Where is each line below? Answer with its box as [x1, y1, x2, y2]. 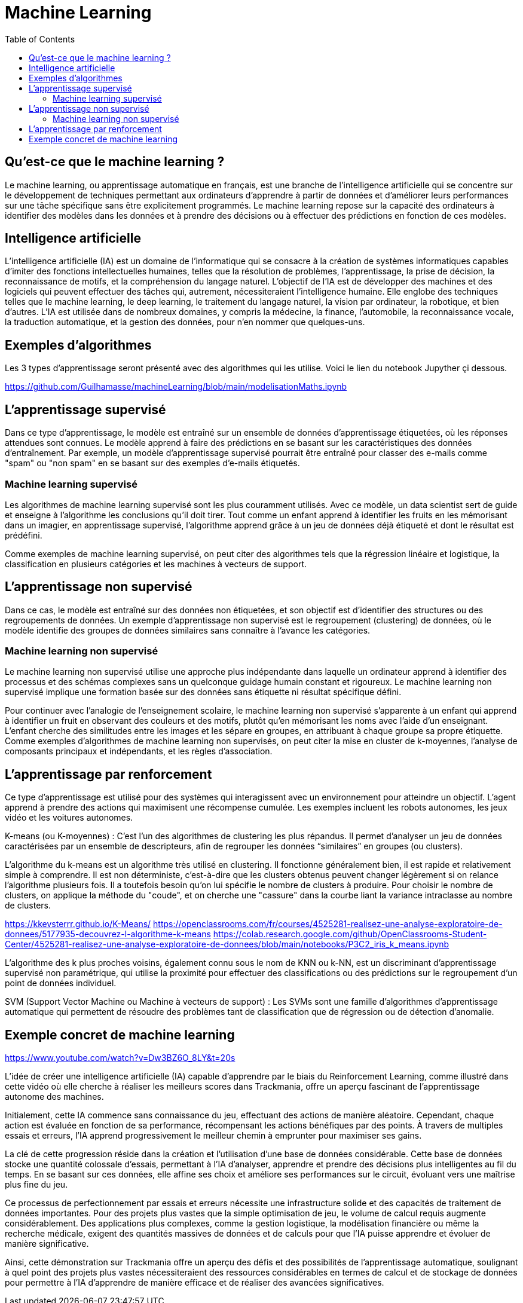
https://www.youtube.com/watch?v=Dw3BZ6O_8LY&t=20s [5, 1053, 235, 1063]
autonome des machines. [5, 1091, 104, 1102]
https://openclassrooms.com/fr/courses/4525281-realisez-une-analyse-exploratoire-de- [153, 919, 503, 929]
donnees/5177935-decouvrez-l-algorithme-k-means [5, 929, 211, 940]
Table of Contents [5, 33, 75, 44]
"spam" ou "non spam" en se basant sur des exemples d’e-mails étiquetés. [5, 458, 300, 469]
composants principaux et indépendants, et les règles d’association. [5, 746, 273, 757]
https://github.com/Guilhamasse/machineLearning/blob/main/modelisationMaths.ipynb [5, 381, 347, 392]
